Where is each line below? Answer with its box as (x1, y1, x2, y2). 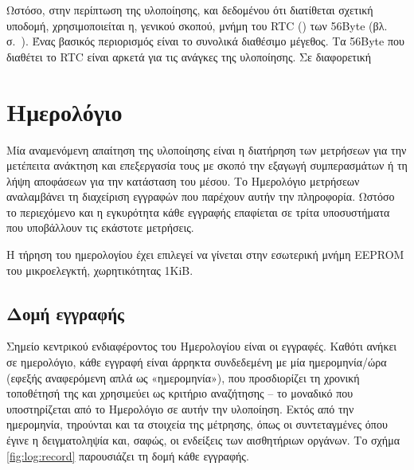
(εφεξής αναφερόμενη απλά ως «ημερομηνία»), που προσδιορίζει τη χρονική (6, 369, 360, 386)
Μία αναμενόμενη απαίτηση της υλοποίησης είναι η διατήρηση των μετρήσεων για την (6, 141, 407, 158)
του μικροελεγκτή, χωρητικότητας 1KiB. (6, 261, 193, 278)
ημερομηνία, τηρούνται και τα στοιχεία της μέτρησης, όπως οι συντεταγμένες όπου (6, 416, 388, 433)
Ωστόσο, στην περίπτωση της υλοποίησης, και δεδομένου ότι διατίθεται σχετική (6, 2, 373, 18)
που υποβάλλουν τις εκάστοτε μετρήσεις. (6, 219, 194, 236)
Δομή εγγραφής (6, 300, 124, 325)
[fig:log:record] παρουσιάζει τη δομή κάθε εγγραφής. (6, 447, 249, 464)
